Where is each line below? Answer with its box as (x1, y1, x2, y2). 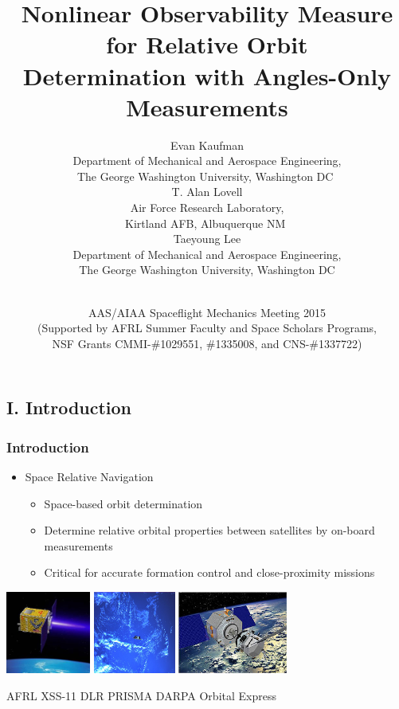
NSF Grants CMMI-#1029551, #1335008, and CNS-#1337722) (52, 335, 362, 351)
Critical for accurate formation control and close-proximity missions (44, 564, 375, 581)
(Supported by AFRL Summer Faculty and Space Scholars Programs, (37, 319, 377, 336)
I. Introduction (6, 395, 132, 420)
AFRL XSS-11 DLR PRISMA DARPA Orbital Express (6, 687, 276, 703)
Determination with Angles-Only (22, 59, 392, 92)
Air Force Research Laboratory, (130, 199, 284, 216)
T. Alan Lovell (171, 183, 243, 200)
